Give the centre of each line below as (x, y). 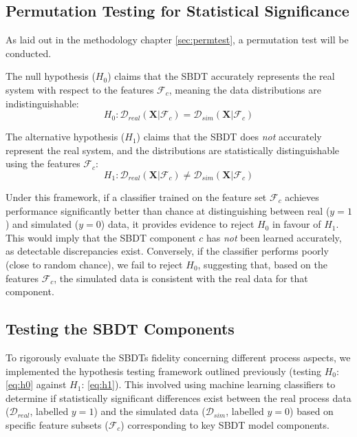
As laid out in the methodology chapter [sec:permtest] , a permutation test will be (177, 40)
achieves (302, 196)
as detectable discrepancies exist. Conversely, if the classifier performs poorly (167, 251)
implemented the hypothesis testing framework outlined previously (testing (164, 371)
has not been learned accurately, (274, 237)
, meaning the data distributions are (245, 89)
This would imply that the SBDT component (101, 237)
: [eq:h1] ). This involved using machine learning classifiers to (208, 384)
